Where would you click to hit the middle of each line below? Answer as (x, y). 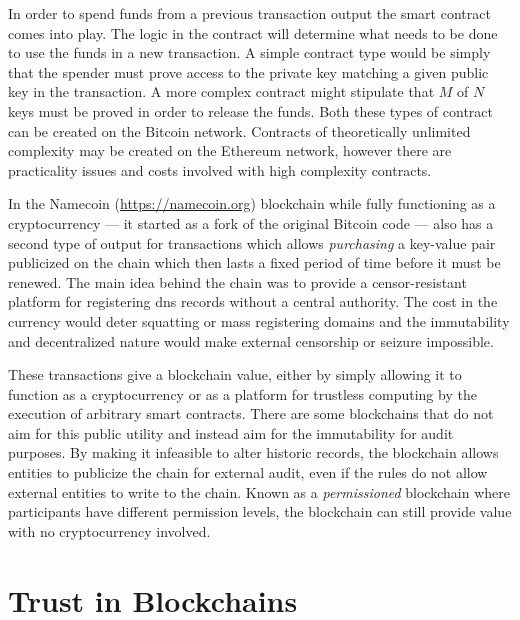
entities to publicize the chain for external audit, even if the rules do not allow (248, 472)
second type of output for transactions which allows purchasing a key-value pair (252, 242)
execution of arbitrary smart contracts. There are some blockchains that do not (251, 413)
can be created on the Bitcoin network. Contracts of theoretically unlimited (239, 130)
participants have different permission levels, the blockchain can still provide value (260, 511)
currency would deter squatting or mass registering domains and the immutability (259, 320)
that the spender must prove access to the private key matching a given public (248, 71)
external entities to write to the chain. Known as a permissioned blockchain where (259, 491)
